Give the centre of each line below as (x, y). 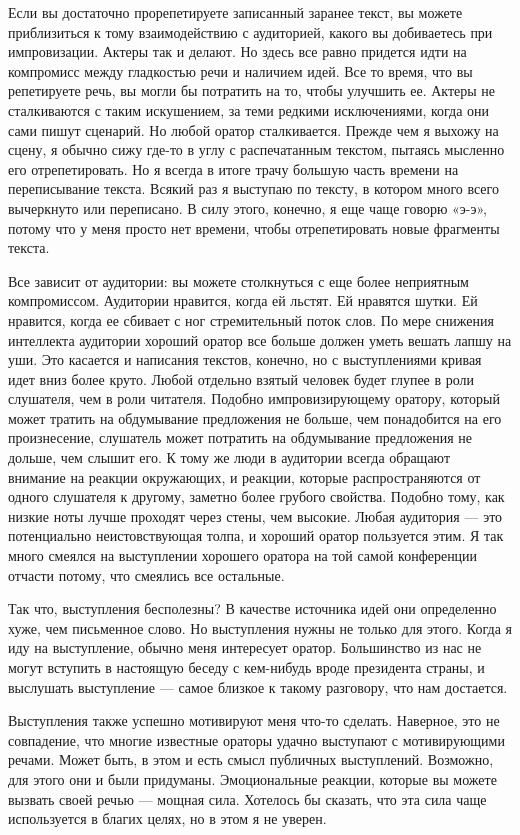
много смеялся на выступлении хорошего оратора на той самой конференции (243, 555)
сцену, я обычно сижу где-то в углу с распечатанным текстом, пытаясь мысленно (256, 149)
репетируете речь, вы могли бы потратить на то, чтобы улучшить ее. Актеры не (252, 90)
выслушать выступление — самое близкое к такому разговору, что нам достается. (258, 686)
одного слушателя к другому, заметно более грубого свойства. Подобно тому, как (256, 496)
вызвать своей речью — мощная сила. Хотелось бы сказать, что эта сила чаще (247, 798)
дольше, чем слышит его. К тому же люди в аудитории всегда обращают (229, 457)
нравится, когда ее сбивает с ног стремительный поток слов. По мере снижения (251, 319)
